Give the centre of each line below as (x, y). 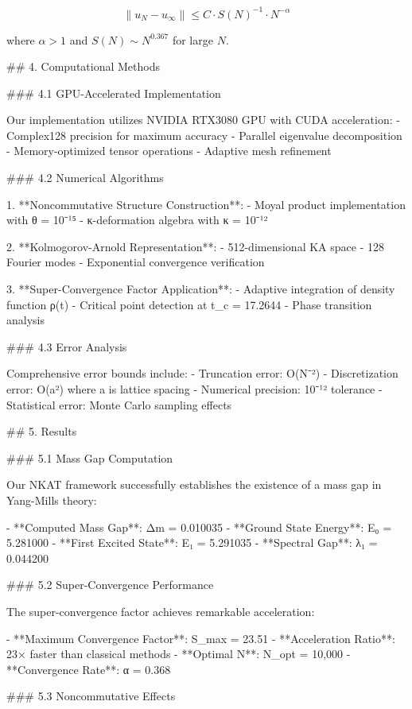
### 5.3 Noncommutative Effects (91, 696)
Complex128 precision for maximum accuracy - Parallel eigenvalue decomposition (204, 135)
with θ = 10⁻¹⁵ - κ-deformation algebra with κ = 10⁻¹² (137, 220)
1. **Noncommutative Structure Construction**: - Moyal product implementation (206, 204)
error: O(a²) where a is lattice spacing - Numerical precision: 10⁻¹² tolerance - (194, 389)
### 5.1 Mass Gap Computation (90, 457)
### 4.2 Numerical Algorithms (85, 178)
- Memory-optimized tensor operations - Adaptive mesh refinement (169, 151)
